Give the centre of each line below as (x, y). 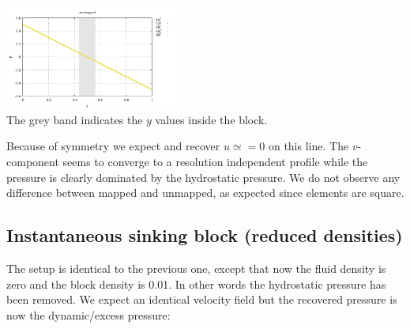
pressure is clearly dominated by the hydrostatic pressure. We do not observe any (203, 177)
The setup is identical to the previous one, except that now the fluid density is (196, 268)
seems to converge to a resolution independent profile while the (215, 162)
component (33, 162)
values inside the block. (211, 119)
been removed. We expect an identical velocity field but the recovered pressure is (202, 299)
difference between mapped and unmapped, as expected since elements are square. (205, 193)
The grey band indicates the (75, 119)
